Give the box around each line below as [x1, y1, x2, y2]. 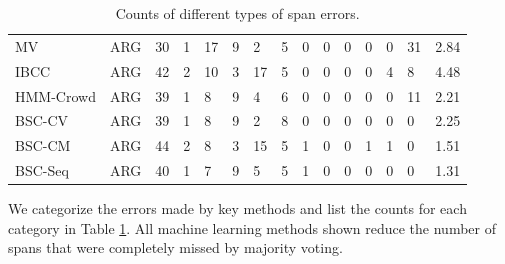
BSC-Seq [15, 160, 69, 181]
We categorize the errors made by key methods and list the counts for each [8, 198, 467, 219]
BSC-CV [15, 110, 69, 131]
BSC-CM [15, 135, 71, 156]
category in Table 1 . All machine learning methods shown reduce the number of [8, 217, 496, 238]
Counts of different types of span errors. [115, 3, 360, 23]
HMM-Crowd [15, 85, 96, 106]
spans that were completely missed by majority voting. [8, 237, 343, 258]
